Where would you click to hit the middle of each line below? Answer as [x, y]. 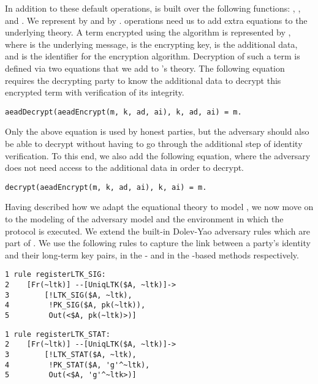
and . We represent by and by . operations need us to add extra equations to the [156, 20]
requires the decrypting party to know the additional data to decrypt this [143, 80]
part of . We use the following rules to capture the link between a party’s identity [158, 243]
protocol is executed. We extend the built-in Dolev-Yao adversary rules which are [158, 231]
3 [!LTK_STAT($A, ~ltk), [71, 355]
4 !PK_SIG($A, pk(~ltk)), [75, 305]
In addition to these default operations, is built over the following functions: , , [153, 8]
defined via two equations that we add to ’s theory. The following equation [145, 68]
